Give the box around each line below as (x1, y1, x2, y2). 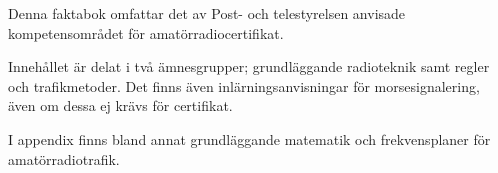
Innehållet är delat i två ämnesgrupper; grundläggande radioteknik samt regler (8, 56, 490, 77)
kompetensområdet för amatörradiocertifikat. (8, 22, 284, 43)
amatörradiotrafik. (8, 148, 120, 169)
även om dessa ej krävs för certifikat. (8, 95, 233, 116)
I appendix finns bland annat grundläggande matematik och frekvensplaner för (8, 128, 491, 149)
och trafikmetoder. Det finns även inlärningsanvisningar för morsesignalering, (8, 75, 480, 96)
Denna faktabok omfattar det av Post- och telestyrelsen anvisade (8, 3, 406, 23)
